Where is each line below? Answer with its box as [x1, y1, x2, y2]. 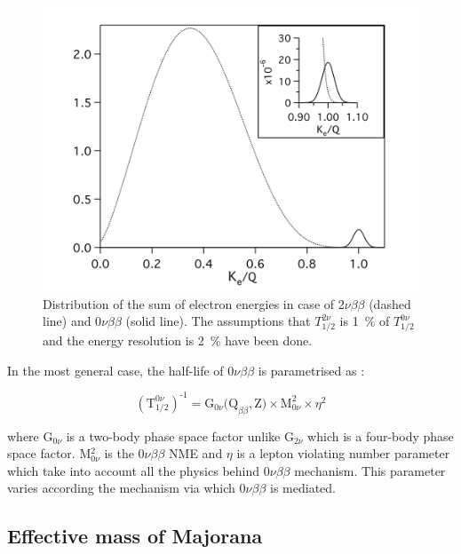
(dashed [369, 294, 411, 313]
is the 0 [104, 444, 145, 463]
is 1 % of [339, 312, 390, 330]
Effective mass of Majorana [7, 522, 263, 550]
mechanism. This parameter [294, 461, 446, 479]
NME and [169, 444, 223, 463]
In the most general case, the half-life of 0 [7, 360, 234, 379]
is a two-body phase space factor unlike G [66, 426, 294, 445]
